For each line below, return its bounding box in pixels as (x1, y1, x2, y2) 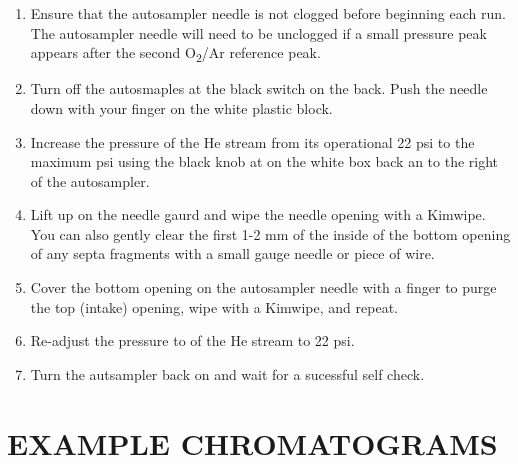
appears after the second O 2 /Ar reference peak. (30, 42, 321, 65)
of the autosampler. (30, 170, 150, 191)
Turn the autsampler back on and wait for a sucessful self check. (30, 363, 425, 384)
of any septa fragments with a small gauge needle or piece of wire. (30, 243, 435, 264)
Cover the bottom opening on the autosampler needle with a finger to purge (30, 277, 497, 298)
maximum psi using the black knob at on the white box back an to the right (30, 151, 499, 172)
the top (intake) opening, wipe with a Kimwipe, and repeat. (30, 296, 398, 317)
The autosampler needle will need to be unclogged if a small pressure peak (30, 22, 487, 43)
